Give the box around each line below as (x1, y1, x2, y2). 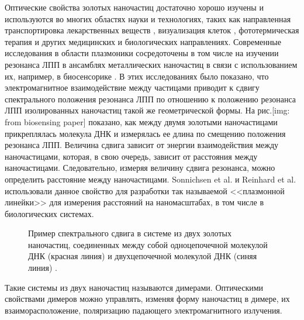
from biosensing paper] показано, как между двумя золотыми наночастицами (5, 115, 278, 128)
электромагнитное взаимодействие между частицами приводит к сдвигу (5, 81, 260, 94)
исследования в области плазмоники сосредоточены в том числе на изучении (5, 47, 279, 59)
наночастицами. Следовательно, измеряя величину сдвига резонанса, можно (5, 161, 275, 174)
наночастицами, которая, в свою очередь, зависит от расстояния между (5, 150, 258, 162)
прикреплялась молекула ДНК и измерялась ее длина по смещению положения (5, 127, 286, 139)
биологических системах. (5, 207, 94, 219)
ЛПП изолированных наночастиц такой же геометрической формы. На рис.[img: (5, 104, 290, 116)
